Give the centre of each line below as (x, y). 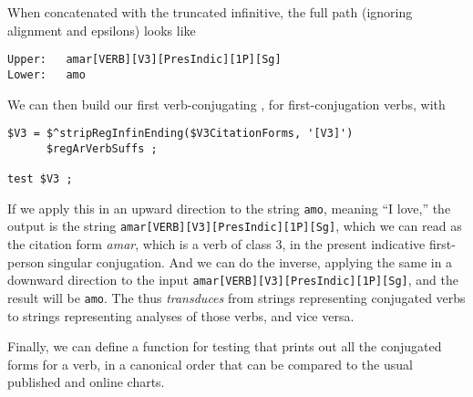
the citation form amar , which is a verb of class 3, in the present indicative (216, 244)
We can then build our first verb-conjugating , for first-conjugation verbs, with (226, 104)
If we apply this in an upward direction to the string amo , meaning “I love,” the (229, 208)
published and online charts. (86, 382)
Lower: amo (46, 74)
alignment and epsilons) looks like (102, 30)
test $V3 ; (40, 179)
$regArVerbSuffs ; (102, 148)
